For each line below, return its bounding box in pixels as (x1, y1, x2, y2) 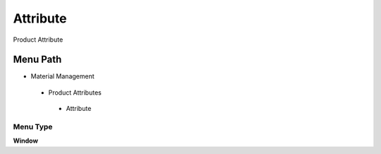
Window (13, 136, 39, 145)
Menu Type (13, 122, 53, 131)
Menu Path (13, 54, 62, 66)
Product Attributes (48, 88, 102, 97)
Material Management (30, 72, 95, 81)
